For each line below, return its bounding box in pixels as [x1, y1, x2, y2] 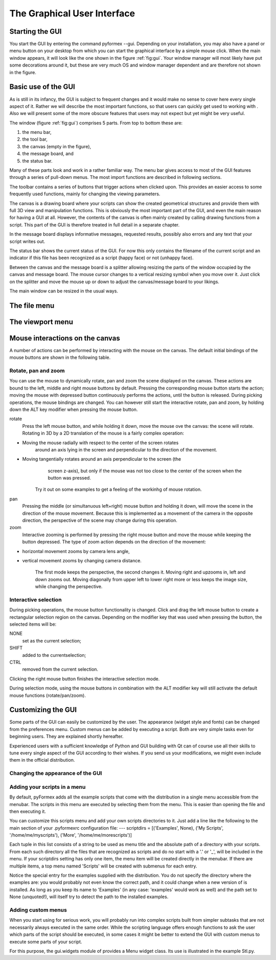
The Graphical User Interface [9, 8, 135, 19]
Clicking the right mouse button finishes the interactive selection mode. [9, 675, 160, 682]
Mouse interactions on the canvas [9, 334, 120, 342]
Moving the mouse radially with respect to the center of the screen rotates [22, 440, 179, 446]
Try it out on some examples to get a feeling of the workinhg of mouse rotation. [35, 486, 202, 493]
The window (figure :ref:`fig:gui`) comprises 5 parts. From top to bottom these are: [9, 120, 183, 126]
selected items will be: [9, 621, 57, 627]
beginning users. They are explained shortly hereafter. [9, 734, 124, 740]
